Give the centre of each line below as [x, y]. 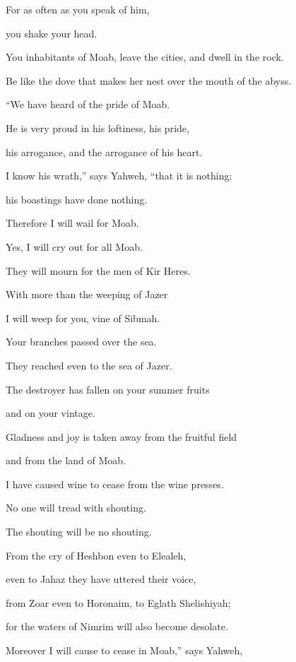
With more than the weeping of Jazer [87, 294]
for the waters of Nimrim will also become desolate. [117, 626]
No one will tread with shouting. [76, 508]
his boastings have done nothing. [77, 199]
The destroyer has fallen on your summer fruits [108, 389]
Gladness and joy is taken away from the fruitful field [122, 436]
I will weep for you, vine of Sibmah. [83, 318]
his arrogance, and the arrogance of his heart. [104, 152]
